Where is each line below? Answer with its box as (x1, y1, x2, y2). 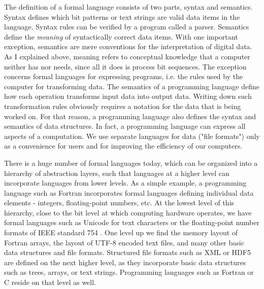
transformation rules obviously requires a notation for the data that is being (4, 100, 241, 111)
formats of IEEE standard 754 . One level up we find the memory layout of (4, 227, 238, 238)
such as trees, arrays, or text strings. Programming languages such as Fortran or (4, 267, 254, 277)
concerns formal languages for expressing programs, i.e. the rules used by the (4, 71, 243, 82)
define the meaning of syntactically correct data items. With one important (4, 31, 238, 42)
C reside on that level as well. (4, 277, 96, 287)
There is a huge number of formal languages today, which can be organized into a (4, 157, 258, 168)
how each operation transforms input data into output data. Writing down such (4, 91, 252, 101)
